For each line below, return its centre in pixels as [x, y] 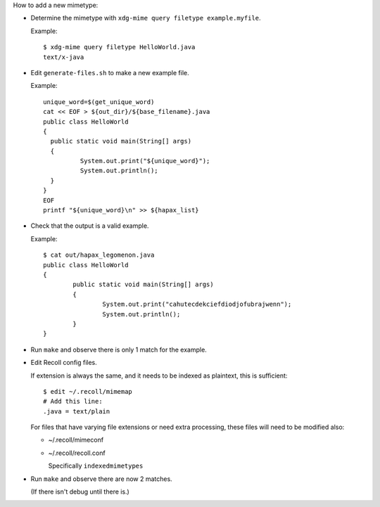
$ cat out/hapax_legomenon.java [99, 255]
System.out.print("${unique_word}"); [145, 161]
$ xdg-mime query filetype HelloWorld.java [119, 47]
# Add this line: [73, 402]
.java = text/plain [77, 411]
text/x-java [64, 57]
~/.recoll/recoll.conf [77, 453]
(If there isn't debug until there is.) [80, 492]
